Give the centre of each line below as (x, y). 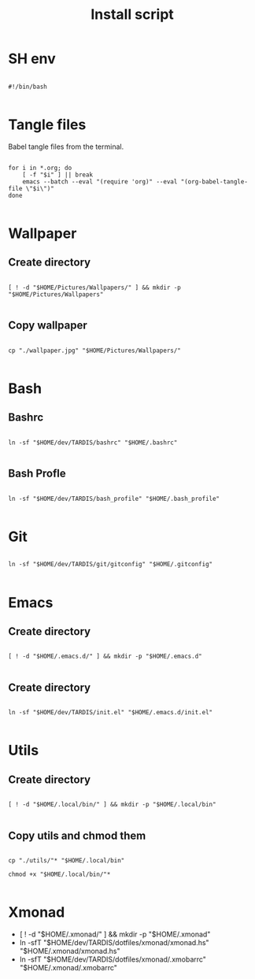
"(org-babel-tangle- (214, 182)
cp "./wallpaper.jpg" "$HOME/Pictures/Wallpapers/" (94, 350)
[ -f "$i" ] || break (57, 175)
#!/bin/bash (28, 87)
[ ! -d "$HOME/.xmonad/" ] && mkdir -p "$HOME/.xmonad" (115, 934)
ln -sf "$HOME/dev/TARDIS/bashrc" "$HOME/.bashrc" (93, 443)
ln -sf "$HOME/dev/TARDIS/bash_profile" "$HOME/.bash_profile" (114, 499)
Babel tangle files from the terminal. (66, 146)
